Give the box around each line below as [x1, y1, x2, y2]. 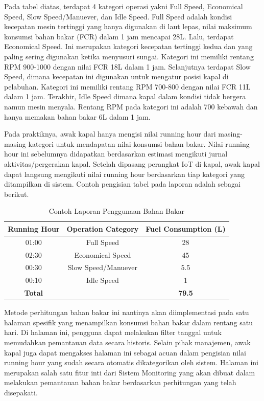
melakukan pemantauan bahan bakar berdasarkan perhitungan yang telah [4, 377, 236, 388]
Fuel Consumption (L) [146, 223, 226, 234]
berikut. [4, 188, 29, 199]
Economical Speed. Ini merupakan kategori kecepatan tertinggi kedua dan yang [4, 41, 253, 52]
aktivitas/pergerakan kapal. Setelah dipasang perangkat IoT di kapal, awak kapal [4, 158, 260, 169]
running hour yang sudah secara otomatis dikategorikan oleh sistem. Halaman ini [4, 357, 258, 368]
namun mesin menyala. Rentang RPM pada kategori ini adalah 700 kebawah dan [4, 101, 258, 112]
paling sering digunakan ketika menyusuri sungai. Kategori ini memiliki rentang [4, 51, 254, 61]
